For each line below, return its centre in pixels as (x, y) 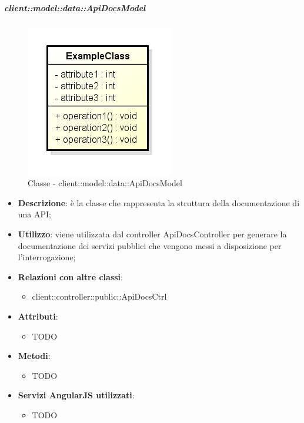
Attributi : (38, 316)
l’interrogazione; (47, 257)
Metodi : (34, 356)
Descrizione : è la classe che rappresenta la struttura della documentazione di (159, 202)
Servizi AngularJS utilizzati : (76, 395)
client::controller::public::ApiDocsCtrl (99, 296)
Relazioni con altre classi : (70, 276)
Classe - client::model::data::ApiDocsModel (105, 183)
